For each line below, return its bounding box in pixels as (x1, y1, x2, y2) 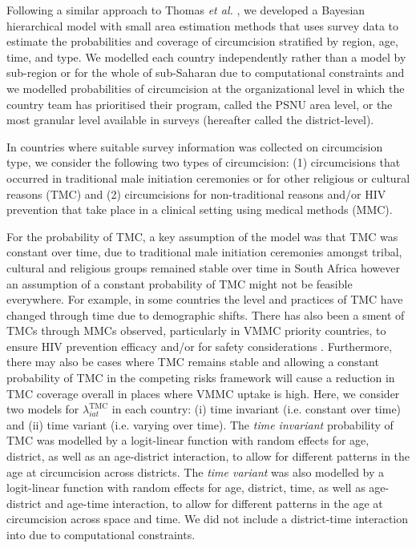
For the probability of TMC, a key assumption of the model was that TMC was (6, 228, 398, 244)
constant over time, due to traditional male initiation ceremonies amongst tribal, (6, 244, 402, 260)
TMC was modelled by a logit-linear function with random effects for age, (6, 432, 370, 449)
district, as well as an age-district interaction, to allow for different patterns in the (6, 448, 410, 465)
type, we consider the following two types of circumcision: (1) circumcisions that (6, 154, 401, 171)
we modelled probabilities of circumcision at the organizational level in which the (6, 79, 405, 96)
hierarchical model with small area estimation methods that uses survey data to (6, 17, 399, 34)
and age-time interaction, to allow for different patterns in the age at (45, 494, 383, 511)
